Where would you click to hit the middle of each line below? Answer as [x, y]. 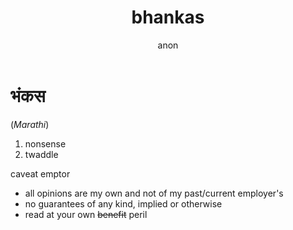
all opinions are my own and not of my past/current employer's [154, 193]
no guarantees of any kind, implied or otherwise [123, 203]
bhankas [168, 17]
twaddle [41, 154]
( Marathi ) [30, 124]
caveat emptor [40, 173]
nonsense [45, 143]
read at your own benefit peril [86, 214]
